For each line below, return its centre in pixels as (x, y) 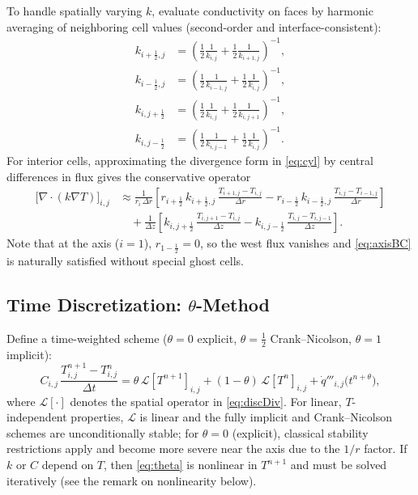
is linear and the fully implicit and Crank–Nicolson (266, 417)
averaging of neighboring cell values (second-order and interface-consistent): (194, 26)
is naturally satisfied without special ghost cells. (125, 260)
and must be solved (339, 465)
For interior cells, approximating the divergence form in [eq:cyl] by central (190, 161)
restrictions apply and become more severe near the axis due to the (173, 448)
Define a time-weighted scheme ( (87, 338)
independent (37, 417)
